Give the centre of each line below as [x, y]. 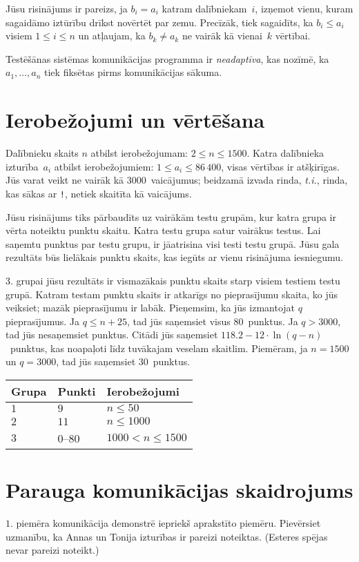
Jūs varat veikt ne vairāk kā [65, 180]
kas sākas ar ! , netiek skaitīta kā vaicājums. [99, 193]
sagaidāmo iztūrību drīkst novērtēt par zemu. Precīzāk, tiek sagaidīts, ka [159, 22]
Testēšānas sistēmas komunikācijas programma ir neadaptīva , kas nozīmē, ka [167, 58]
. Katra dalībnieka [285, 153]
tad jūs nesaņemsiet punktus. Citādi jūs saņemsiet [112, 335]
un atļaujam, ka [112, 36]
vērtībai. [293, 36]
